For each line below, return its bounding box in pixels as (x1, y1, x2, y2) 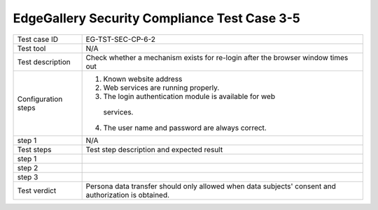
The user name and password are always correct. (103, 123, 267, 133)
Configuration (17, 94, 63, 104)
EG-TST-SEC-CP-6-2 (85, 34, 155, 44)
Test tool (17, 43, 46, 53)
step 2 (17, 163, 38, 172)
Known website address (103, 74, 183, 84)
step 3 (17, 172, 38, 181)
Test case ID (17, 34, 59, 44)
